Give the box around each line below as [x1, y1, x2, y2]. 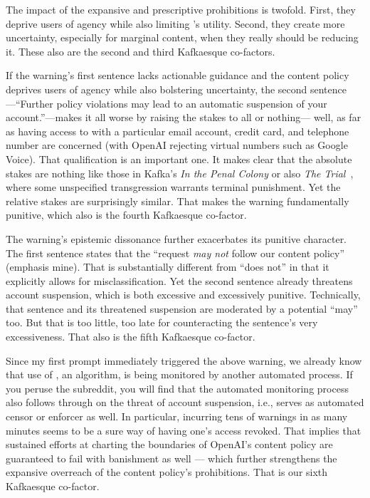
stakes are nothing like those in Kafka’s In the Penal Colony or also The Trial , [6, 165, 354, 180]
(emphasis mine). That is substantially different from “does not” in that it [6, 259, 329, 274]
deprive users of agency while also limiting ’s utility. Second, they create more [6, 16, 345, 31]
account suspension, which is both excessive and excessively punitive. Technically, [6, 287, 361, 302]
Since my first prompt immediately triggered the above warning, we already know [6, 353, 362, 368]
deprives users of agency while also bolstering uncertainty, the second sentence [6, 81, 347, 96]
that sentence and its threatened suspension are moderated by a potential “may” [6, 301, 358, 316]
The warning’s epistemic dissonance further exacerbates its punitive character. [6, 231, 347, 246]
